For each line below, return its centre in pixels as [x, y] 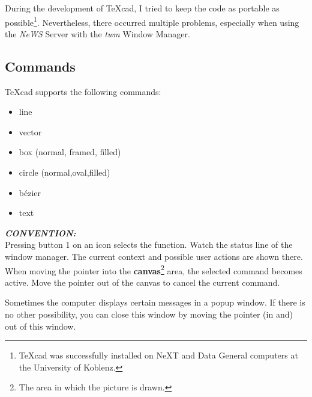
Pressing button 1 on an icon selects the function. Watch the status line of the [149, 245]
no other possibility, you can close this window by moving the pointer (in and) [149, 314]
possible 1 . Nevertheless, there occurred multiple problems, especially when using [152, 21]
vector [30, 131]
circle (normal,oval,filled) [64, 172]
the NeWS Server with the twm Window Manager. [97, 33]
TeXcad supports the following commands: [83, 91]
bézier [30, 192]
